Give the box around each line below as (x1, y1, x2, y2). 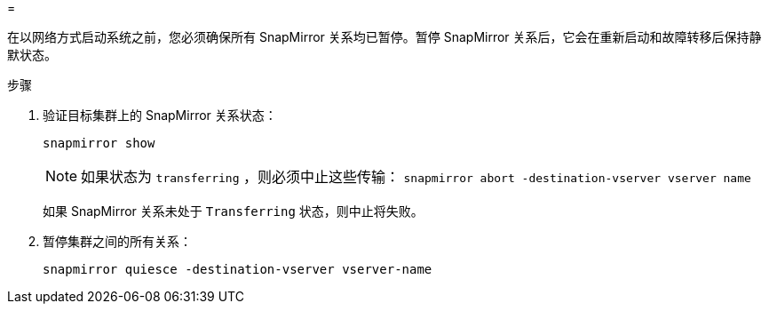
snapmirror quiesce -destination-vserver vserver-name (43, 262, 432, 276)
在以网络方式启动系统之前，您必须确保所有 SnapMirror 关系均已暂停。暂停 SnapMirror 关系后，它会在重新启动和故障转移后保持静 (7, 29, 762, 44)
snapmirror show (43, 136, 155, 150)
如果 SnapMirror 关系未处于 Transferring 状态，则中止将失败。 (43, 203, 424, 219)
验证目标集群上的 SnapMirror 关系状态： (43, 108, 277, 123)
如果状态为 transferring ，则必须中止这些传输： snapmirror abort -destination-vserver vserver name (81, 168, 751, 186)
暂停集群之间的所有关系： (43, 234, 192, 249)
